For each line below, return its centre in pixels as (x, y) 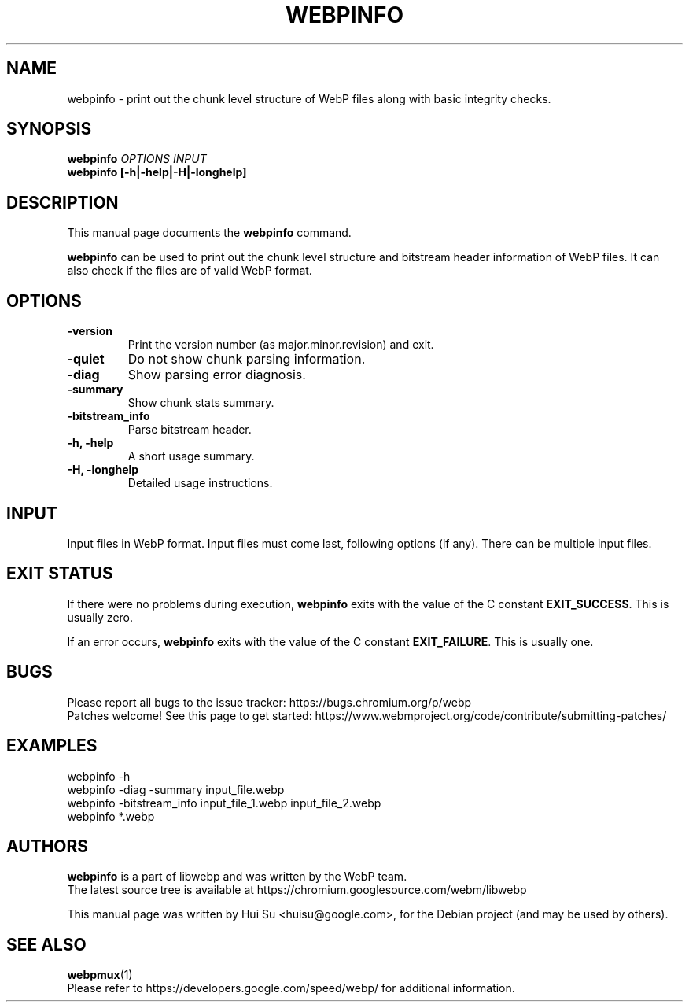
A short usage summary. (191, 456)
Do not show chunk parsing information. (247, 359)
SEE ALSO (46, 944)
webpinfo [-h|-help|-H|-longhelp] (157, 172)
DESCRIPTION (63, 202)
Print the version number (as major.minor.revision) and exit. (281, 345)
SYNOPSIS (49, 129)
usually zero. (100, 617)
